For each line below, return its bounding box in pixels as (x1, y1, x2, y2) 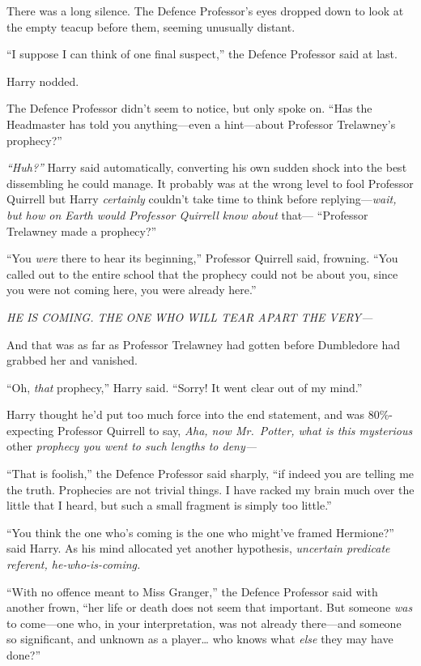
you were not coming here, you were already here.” (6, 281, 257, 298)
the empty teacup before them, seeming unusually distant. (6, 18, 296, 35)
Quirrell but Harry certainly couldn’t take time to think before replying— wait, (6, 190, 397, 207)
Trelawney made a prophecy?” (6, 222, 157, 239)
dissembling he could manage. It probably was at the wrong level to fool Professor (6, 174, 414, 191)
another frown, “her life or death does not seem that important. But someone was (6, 599, 413, 616)
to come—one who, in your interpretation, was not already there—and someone (6, 614, 402, 631)
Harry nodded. (6, 72, 79, 89)
